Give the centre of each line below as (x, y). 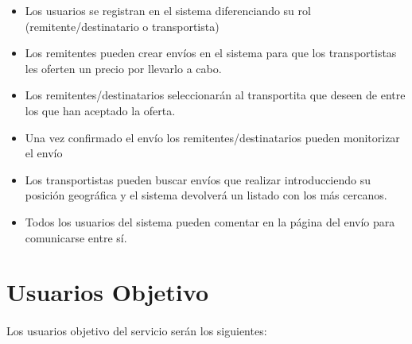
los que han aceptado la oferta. (100, 110)
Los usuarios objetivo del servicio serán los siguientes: (137, 331)
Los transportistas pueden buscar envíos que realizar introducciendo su (198, 179)
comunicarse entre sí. (76, 237)
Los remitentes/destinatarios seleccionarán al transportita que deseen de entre (215, 95)
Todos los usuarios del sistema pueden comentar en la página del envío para (210, 221)
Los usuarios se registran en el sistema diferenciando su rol (168, 10)
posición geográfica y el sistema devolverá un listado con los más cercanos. (206, 195)
